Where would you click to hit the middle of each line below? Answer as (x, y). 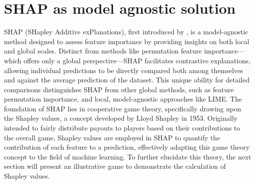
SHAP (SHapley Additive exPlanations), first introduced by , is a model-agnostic (126, 32)
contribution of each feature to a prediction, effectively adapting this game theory (127, 147)
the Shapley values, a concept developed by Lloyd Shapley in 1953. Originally (121, 118)
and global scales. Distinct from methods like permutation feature (103, 51)
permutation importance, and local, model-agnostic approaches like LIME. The (123, 99)
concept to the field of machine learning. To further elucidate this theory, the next (128, 156)
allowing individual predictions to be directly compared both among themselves (124, 70)
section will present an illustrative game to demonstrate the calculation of (115, 166)
